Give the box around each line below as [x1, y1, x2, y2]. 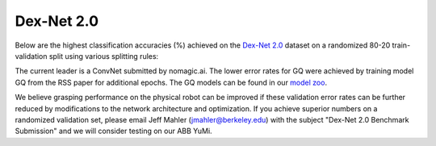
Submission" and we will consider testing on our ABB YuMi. [15, 126, 213, 136]
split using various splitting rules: [48, 51, 159, 60]
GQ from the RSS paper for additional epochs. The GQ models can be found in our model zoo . [15, 77, 327, 87]
